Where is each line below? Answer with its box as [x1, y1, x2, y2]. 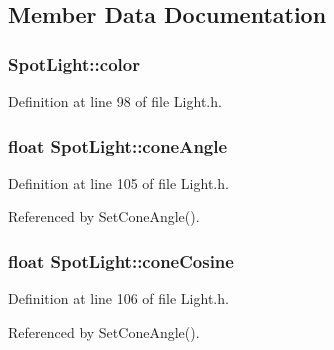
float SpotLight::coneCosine [8, 248, 234, 273]
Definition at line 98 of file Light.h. [8, 91, 222, 111]
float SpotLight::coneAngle [8, 133, 228, 158]
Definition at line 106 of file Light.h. [8, 288, 229, 309]
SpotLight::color [8, 51, 140, 76]
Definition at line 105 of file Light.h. [8, 172, 229, 193]
